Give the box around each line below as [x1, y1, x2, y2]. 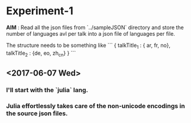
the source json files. [6, 109, 68, 117]
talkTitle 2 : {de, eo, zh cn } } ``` [6, 49, 76, 58]
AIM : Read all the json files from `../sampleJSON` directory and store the [6, 24, 184, 31]
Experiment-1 [6, 4, 74, 18]
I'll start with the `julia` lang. [6, 86, 89, 94]
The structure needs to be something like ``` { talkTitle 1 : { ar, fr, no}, [6, 42, 170, 50]
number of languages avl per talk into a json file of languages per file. [6, 30, 176, 37]
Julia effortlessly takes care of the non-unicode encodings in [6, 102, 185, 110]
